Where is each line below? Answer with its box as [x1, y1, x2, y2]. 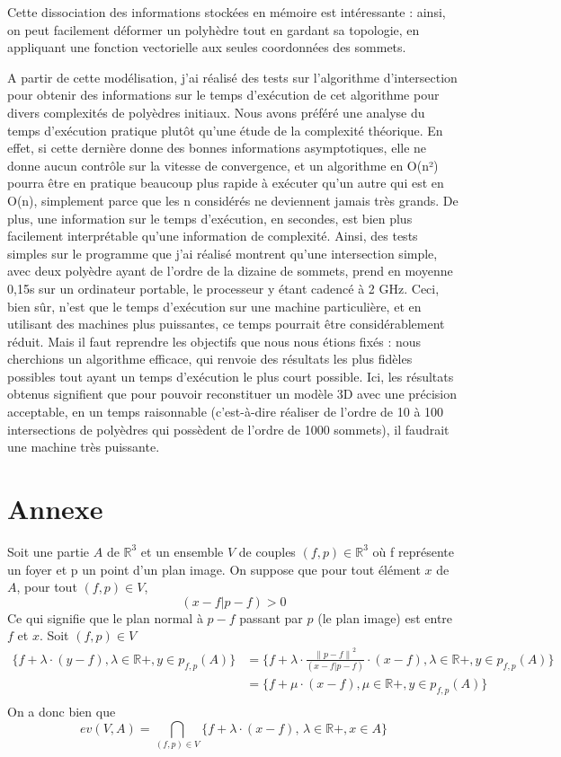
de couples [238, 541, 296, 560]
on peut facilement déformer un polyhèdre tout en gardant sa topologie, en [7, 20, 420, 39]
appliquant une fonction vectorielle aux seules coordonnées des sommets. [7, 38, 406, 57]
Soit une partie [7, 541, 90, 560]
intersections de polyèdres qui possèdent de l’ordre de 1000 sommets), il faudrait [7, 419, 450, 438]
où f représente [372, 541, 454, 560]
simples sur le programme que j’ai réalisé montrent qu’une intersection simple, [7, 243, 438, 262]
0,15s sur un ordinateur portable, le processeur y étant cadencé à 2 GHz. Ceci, [7, 278, 440, 297]
